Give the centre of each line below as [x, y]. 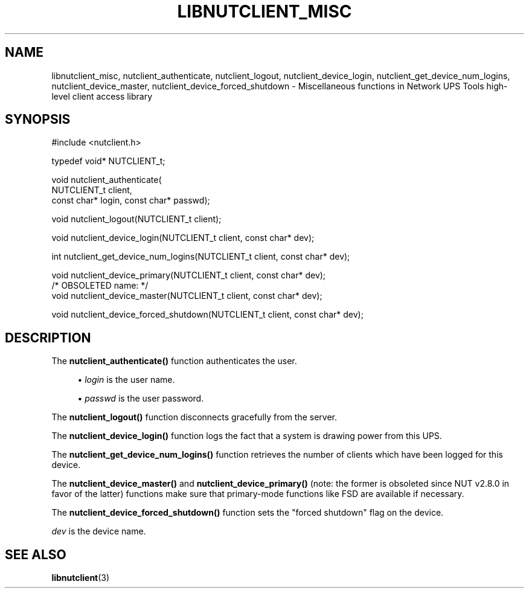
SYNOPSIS [38, 120]
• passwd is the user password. [141, 399]
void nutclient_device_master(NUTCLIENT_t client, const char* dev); [187, 296]
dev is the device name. [99, 531]
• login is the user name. [126, 380]
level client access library [102, 96]
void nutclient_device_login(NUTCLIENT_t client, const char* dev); [183, 238]
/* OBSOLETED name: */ [100, 286]
